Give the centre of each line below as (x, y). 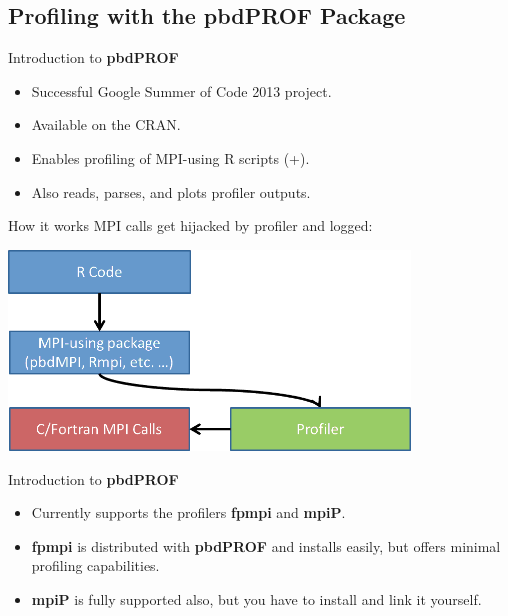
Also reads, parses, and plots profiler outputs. (171, 191)
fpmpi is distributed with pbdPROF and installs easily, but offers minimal (266, 545)
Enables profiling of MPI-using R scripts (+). (170, 157)
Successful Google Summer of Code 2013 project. (181, 90)
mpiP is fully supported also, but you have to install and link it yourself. (256, 599)
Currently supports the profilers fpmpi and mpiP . (188, 512)
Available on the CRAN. (106, 124)
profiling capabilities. (95, 565)
